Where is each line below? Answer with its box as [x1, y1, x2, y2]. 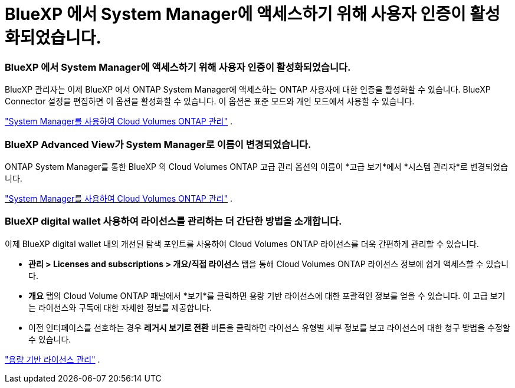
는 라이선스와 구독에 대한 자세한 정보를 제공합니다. [28, 302, 212, 313]
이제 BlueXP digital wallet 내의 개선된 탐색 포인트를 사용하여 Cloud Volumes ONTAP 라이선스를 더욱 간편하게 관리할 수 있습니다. [5, 238, 479, 249]
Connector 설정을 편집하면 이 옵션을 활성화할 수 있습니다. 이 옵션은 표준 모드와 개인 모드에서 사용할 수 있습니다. [5, 96, 415, 107]
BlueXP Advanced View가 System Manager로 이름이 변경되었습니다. [5, 138, 311, 150]
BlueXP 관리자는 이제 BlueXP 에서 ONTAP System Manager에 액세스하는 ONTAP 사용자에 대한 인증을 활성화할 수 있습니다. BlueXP [5, 84, 491, 95]
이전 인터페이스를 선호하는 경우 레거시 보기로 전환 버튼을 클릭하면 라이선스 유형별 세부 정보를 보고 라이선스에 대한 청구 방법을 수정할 [28, 322, 510, 333]
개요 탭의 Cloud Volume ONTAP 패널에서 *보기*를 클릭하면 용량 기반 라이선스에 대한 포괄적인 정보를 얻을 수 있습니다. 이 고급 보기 [28, 290, 506, 301]
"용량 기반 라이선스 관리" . [5, 354, 100, 364]
